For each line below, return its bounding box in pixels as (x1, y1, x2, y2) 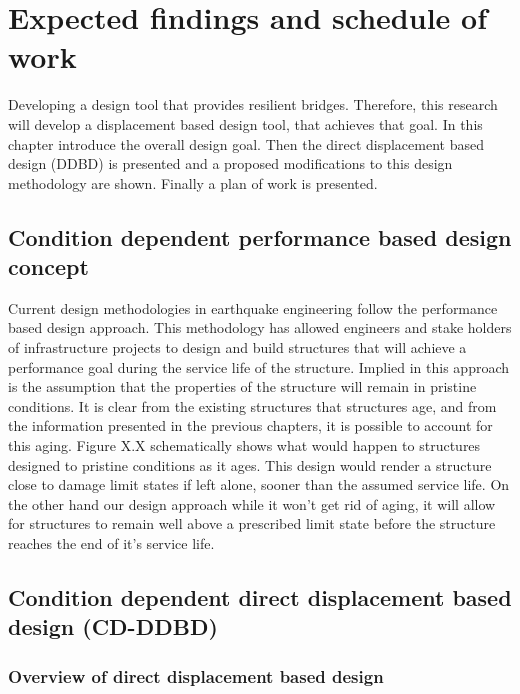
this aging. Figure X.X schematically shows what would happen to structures (8, 435, 481, 456)
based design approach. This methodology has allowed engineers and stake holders (8, 317, 512, 338)
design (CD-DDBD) (8, 611, 218, 642)
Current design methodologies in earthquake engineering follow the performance (8, 297, 498, 318)
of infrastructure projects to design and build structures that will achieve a (8, 337, 467, 358)
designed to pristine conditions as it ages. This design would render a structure (8, 454, 492, 475)
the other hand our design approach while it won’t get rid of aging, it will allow (8, 493, 496, 514)
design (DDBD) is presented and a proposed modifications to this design (8, 153, 453, 174)
